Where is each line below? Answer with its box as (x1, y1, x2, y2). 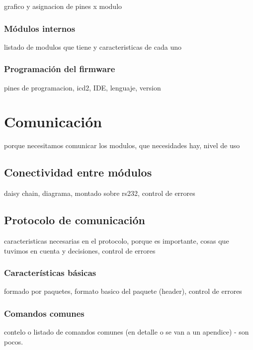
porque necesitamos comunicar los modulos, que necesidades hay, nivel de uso (4, 140, 240, 151)
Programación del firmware (4, 63, 115, 75)
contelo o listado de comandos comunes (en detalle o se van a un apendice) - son (4, 327, 249, 337)
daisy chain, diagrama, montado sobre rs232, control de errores (4, 188, 195, 198)
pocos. (4, 336, 23, 347)
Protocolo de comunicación (4, 212, 146, 228)
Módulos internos (4, 22, 76, 34)
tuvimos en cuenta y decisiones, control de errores (4, 245, 156, 256)
